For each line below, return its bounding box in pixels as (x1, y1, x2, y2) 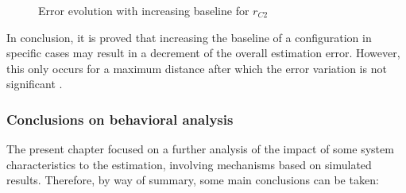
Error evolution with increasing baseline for (38, 2, 249, 18)
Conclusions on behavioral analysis (6, 109, 234, 129)
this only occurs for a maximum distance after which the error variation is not (6, 60, 387, 76)
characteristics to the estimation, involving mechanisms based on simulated (6, 156, 372, 172)
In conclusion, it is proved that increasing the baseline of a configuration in (6, 29, 372, 45)
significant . (6, 75, 63, 92)
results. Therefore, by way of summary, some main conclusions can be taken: (6, 172, 379, 188)
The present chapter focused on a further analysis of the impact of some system (6, 141, 394, 157)
